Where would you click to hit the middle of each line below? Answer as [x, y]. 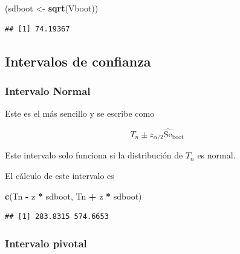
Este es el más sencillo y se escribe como [80, 113]
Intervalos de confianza [78, 61]
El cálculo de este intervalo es [60, 176]
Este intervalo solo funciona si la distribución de [94, 155]
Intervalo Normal [48, 90]
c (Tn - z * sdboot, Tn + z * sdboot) [73, 196]
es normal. [216, 155]
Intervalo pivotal [46, 243]
